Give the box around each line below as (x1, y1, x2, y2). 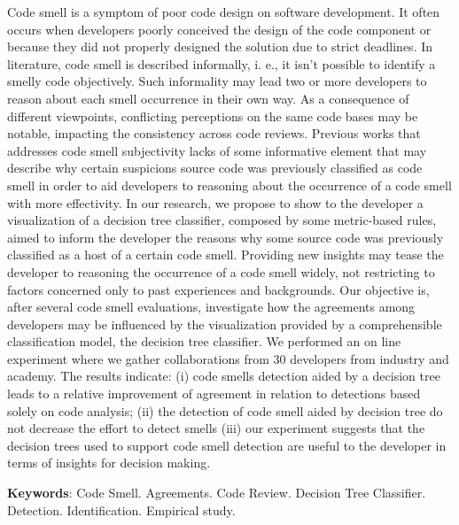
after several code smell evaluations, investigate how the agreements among (7, 297, 416, 316)
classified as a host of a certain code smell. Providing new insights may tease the (7, 245, 444, 264)
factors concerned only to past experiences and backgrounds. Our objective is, (7, 280, 430, 298)
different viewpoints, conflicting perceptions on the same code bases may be (7, 106, 418, 125)
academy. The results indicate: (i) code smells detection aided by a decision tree (7, 367, 440, 385)
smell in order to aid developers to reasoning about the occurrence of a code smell (7, 175, 452, 194)
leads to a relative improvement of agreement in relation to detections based (7, 384, 421, 403)
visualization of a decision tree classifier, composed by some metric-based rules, (7, 211, 437, 229)
